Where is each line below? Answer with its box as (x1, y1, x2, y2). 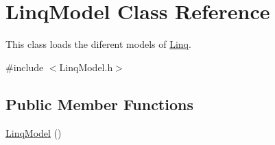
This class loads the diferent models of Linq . (5, 37, 191, 51)
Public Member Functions (5, 93, 193, 114)
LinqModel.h (59, 60, 113, 74)
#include (5, 60, 44, 74)
